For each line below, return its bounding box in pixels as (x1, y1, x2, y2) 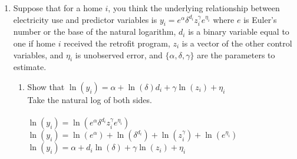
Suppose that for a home (13, 2, 103, 14)
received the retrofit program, (64, 37, 170, 49)
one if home (13, 37, 55, 49)
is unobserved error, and (75, 48, 163, 61)
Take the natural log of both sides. (27, 93, 152, 105)
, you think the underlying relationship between (108, 2, 280, 14)
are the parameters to (197, 48, 275, 61)
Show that (27, 80, 65, 92)
